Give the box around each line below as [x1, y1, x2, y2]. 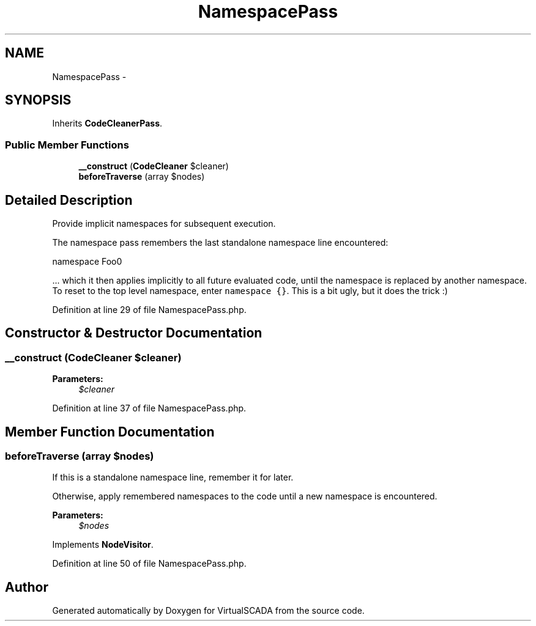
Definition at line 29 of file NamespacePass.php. [52, 304, 247, 315]
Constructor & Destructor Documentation [5, 325, 262, 341]
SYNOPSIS [5, 92, 72, 108]
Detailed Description [5, 192, 133, 208]
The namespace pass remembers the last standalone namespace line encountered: [52, 237, 389, 248]
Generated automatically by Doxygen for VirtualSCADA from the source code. [52, 605, 365, 616]
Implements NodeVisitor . [52, 539, 154, 550]
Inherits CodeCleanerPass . [52, 118, 163, 129]
